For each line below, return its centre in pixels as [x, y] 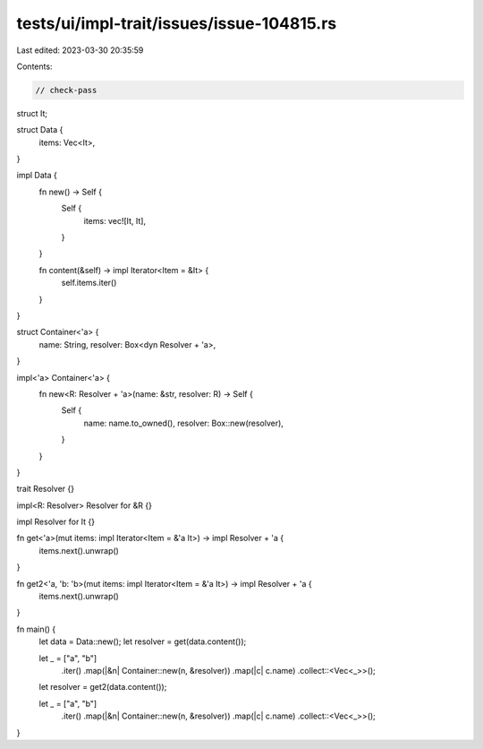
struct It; [32, 113]
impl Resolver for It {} [56, 522]
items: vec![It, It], [115, 220]
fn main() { [36, 629]
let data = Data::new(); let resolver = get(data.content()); [143, 641]
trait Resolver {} [46, 489]
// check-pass [66, 90]
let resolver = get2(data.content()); [103, 687]
